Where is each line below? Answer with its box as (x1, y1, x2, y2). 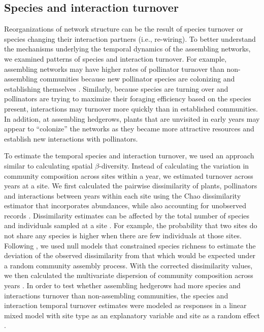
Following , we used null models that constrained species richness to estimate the (4, 240, 256, 251)
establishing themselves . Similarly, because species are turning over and (4, 83, 228, 94)
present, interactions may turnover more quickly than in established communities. (4, 103, 258, 114)
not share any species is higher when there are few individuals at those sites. (4, 230, 242, 241)
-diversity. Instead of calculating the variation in (99, 160, 249, 171)
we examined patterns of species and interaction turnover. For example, (4, 53, 227, 64)
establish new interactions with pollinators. (4, 133, 138, 144)
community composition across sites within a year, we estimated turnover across (4, 170, 253, 181)
